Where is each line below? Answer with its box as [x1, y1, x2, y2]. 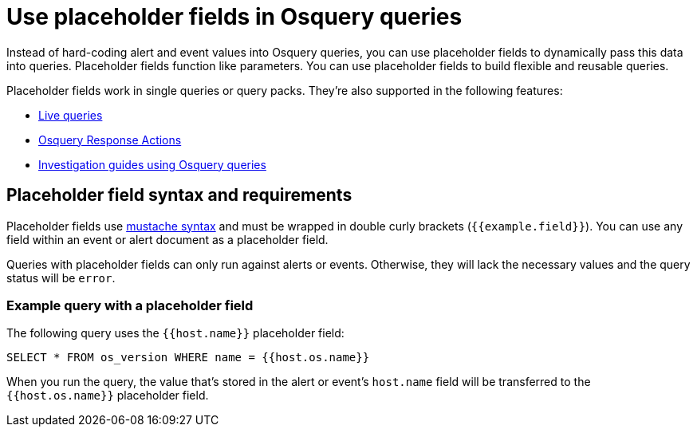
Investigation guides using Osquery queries [38, 157, 266, 171]
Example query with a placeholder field [6, 297, 254, 313]
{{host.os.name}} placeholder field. [6, 388, 209, 403]
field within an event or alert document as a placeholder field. [6, 232, 329, 246]
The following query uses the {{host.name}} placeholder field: [6, 326, 345, 340]
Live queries [38, 108, 103, 122]
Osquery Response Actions [38, 132, 182, 147]
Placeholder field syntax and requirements [6, 185, 352, 206]
